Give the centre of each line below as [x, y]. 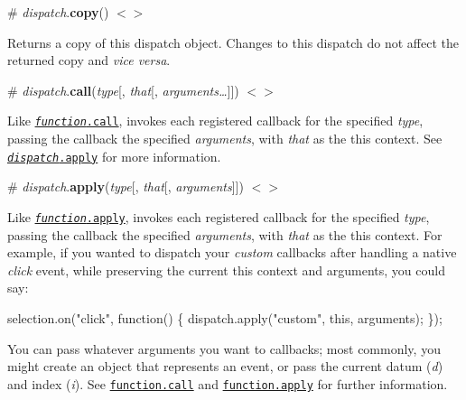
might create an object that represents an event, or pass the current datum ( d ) [225, 366]
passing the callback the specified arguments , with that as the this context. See [225, 139]
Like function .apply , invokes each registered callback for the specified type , [219, 216]
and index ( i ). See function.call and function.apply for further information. [228, 383]
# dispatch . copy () [58, 12]
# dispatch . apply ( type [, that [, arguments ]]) [126, 186]
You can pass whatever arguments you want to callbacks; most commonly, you [224, 348]
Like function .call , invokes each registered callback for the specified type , [215, 121]
